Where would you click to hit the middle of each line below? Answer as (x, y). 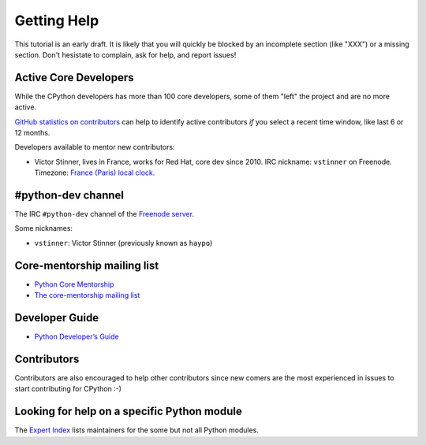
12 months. (32, 133)
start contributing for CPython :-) (68, 389)
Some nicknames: (44, 228)
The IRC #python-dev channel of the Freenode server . (105, 214)
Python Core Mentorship (74, 284)
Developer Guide (57, 318)
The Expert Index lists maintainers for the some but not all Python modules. (137, 430)
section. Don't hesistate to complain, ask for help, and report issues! (125, 54)
